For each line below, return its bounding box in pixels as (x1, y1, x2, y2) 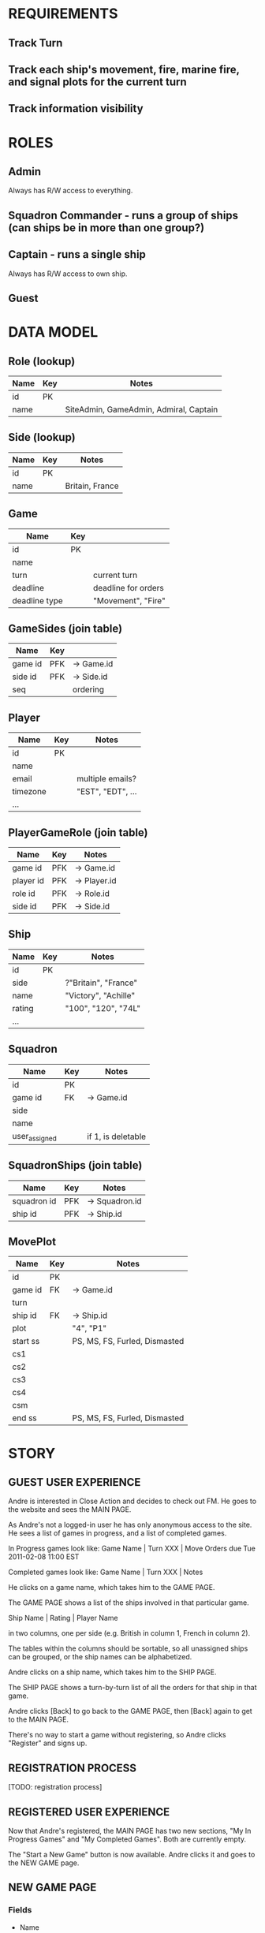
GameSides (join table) (8, 621, 123, 635)
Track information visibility (8, 102, 144, 115)
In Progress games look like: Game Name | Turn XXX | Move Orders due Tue (8, 1543, 256, 1554)
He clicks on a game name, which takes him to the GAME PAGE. (8, 1583, 215, 1592)
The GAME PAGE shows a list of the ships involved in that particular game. (8, 1598, 250, 1607)
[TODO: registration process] (8, 1782, 103, 1792)
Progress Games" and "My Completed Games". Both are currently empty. (8, 1834, 247, 1844)
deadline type (12, 595, 63, 606)
